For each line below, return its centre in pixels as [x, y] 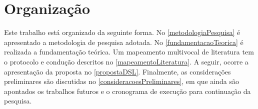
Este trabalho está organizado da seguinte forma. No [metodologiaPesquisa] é [122, 32]
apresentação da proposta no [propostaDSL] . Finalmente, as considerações [117, 71]
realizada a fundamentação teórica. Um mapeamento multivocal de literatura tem [129, 52]
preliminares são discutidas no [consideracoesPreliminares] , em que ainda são [122, 81]
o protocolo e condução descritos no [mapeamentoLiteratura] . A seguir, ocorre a [126, 61]
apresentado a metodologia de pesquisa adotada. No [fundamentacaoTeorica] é [124, 42]
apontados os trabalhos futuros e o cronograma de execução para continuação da [127, 91]
